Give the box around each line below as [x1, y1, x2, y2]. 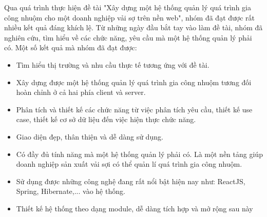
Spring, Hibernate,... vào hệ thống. [16, 186, 125, 196]
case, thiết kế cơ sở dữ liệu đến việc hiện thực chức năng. [16, 114, 196, 125]
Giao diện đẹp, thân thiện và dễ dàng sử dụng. [16, 131, 163, 142]
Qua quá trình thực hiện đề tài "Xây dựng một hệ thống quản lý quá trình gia [4, 2, 251, 12]
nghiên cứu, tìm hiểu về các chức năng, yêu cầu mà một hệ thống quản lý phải [4, 32, 252, 43]
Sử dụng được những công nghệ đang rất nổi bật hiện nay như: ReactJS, [16, 175, 245, 186]
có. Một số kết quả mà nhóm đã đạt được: [4, 42, 137, 53]
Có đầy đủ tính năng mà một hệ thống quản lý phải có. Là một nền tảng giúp [16, 148, 263, 159]
